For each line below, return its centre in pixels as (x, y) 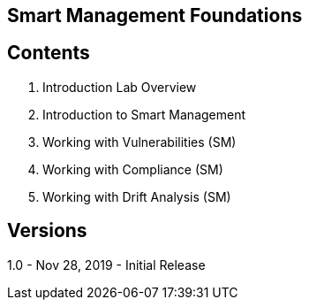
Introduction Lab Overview (120, 87)
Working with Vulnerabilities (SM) (139, 142)
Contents (49, 53)
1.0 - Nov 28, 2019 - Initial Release (106, 265)
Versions (47, 231)
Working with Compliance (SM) (133, 169)
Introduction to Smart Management (144, 114)
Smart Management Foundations (155, 15)
